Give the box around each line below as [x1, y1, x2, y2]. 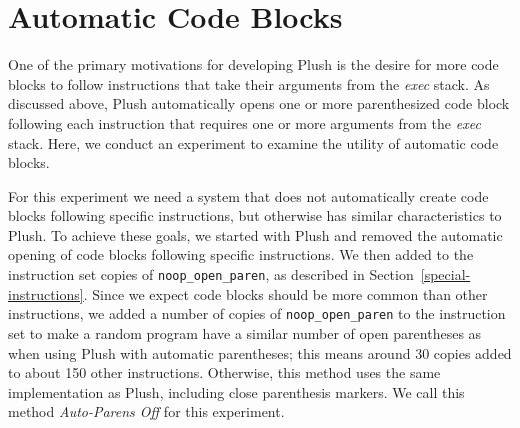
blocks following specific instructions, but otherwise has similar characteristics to [8, 205, 502, 226]
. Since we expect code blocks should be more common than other [83, 283, 488, 304]
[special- [420, 264, 471, 285]
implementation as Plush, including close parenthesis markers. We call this [8, 381, 465, 402]
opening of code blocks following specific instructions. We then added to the [8, 244, 474, 265]
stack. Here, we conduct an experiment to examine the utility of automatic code [8, 132, 499, 153]
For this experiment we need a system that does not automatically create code [8, 185, 489, 206]
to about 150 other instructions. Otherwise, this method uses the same [8, 362, 441, 383]
